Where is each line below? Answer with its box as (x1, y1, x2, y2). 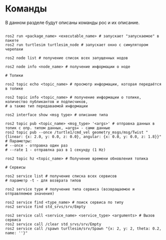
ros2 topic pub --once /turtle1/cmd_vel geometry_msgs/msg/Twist (5, 129, 144, 135)
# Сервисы (5, 164, 26, 170)
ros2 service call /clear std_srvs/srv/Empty (5, 221, 101, 226)
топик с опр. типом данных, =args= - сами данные (5, 125, 111, 130)
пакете (5, 38, 19, 43)
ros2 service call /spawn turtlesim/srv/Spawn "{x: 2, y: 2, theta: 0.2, (5, 226, 162, 231)
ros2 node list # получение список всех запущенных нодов (5, 55, 128, 60)
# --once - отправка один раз (5, 143, 68, 148)
